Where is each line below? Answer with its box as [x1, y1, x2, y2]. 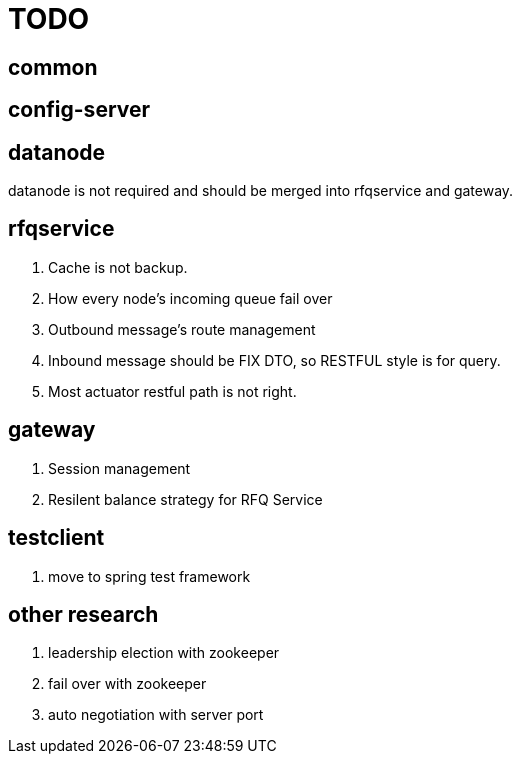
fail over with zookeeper [48, 675, 207, 693]
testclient [8, 525, 105, 551]
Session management [48, 459, 191, 477]
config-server [8, 97, 151, 123]
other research [8, 601, 159, 627]
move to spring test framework [48, 567, 251, 585]
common [8, 54, 98, 80]
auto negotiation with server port [48, 706, 264, 724]
